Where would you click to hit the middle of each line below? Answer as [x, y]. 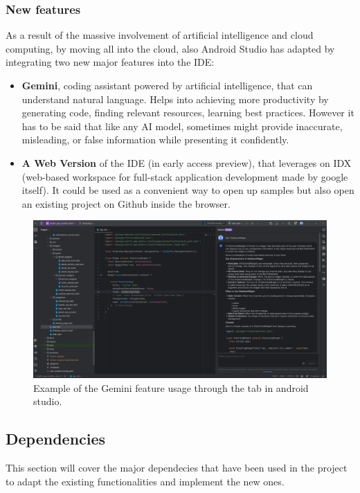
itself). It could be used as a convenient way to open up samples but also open [188, 190]
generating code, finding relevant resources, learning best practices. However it [188, 113]
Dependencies [56, 439]
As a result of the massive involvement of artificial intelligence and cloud [160, 35]
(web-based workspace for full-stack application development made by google [185, 176]
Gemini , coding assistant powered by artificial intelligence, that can [167, 85]
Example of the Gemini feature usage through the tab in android [171, 387]
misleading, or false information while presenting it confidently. [155, 140]
